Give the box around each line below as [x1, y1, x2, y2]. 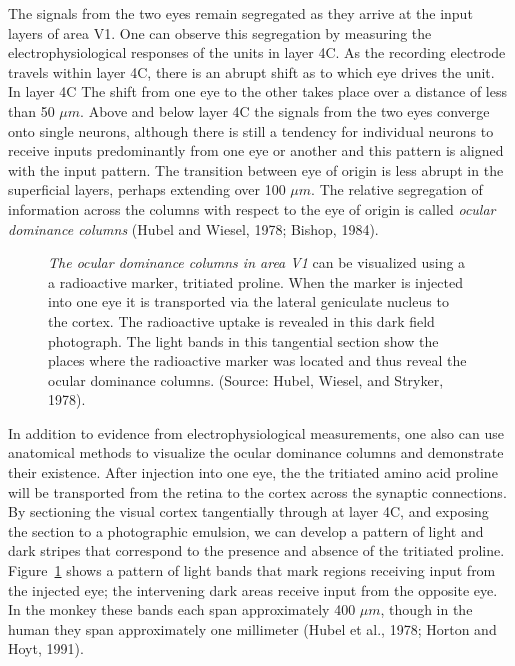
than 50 [8, 100, 55, 121]
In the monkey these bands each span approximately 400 [8, 599, 356, 620]
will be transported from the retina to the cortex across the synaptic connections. [8, 481, 507, 502]
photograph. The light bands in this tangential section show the [48, 330, 439, 351]
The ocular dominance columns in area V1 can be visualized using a [48, 252, 466, 273]
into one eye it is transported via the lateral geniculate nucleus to [48, 291, 449, 312]
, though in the [380, 599, 473, 620]
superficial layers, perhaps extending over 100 [8, 179, 286, 200]
